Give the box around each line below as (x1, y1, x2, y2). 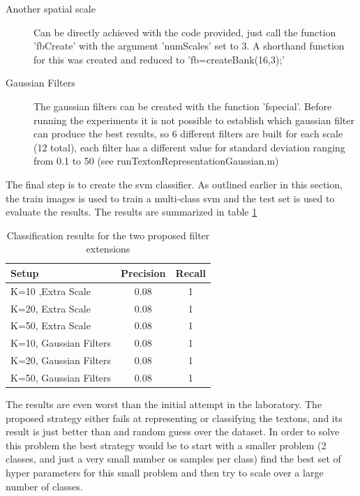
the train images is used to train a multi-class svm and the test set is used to (6, 190, 335, 205)
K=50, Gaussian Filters (10, 370, 112, 384)
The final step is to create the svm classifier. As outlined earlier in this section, (6, 176, 343, 191)
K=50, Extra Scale (10, 318, 91, 333)
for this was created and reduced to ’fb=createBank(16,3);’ (33, 52, 285, 66)
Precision (121, 265, 166, 280)
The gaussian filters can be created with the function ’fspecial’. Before (33, 98, 332, 113)
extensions (86, 241, 130, 256)
